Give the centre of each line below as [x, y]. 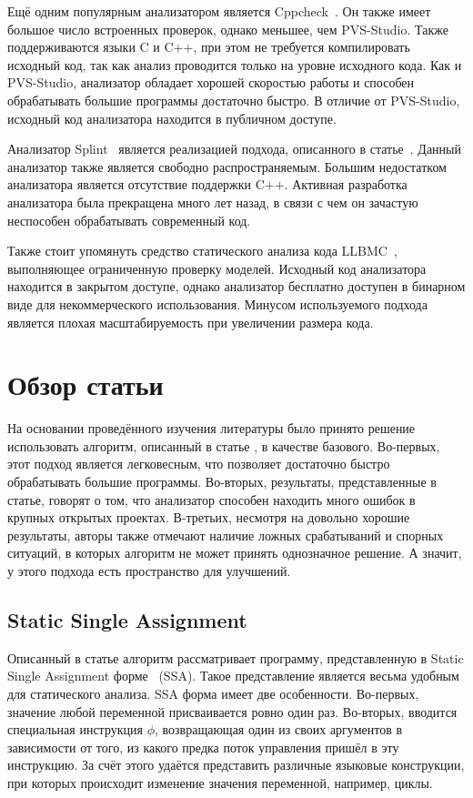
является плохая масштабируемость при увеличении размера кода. [191, 322]
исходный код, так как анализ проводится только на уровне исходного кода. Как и [235, 64]
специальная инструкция [75, 729]
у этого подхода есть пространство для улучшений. [149, 570]
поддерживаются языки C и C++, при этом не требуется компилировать [209, 47]
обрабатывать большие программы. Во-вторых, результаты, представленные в [222, 481]
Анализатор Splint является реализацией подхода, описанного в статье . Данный [234, 149]
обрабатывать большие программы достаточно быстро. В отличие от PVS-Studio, [234, 100]
